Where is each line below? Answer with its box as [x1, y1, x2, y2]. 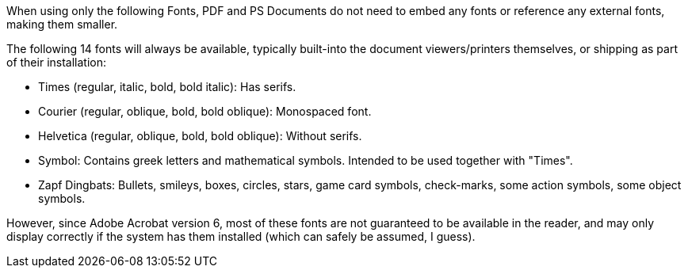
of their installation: [6, 55, 107, 69]
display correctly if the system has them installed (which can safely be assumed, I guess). [6, 230, 476, 243]
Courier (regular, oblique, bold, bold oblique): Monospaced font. [38, 105, 372, 118]
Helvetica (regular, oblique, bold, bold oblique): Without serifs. [38, 129, 362, 143]
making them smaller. [6, 17, 118, 31]
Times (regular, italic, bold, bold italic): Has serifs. [38, 80, 296, 93]
